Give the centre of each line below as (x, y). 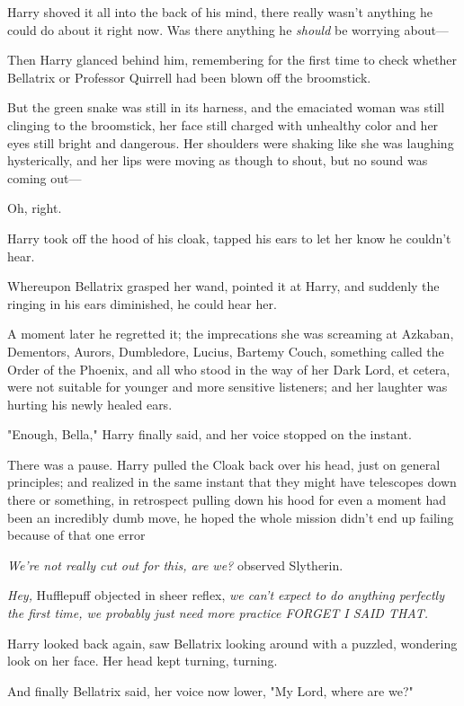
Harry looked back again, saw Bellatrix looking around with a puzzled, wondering (232, 643)
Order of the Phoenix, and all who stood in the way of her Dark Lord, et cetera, (229, 369)
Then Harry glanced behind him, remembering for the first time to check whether (232, 60)
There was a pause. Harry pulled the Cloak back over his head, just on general (224, 464)
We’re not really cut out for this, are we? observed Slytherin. (175, 565)
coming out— (45, 177)
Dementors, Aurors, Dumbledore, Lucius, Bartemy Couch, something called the (226, 351)
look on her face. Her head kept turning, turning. (143, 661)
